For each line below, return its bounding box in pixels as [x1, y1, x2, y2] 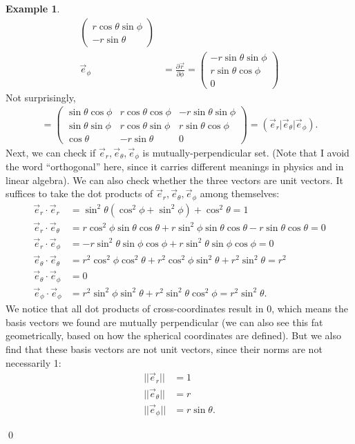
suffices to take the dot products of [6, 186, 153, 201]
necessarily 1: [6, 355, 61, 370]
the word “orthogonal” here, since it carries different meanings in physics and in [6, 159, 344, 174]
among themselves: [200, 186, 280, 201]
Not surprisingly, [6, 90, 76, 104]
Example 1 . [6, 1, 60, 15]
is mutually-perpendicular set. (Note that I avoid [142, 145, 349, 159]
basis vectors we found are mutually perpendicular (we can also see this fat [6, 314, 323, 329]
